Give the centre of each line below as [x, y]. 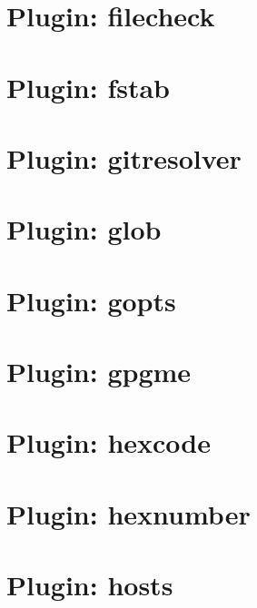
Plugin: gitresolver [124, 157]
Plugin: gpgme [99, 372]
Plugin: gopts [91, 300]
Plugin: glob [84, 229]
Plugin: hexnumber [128, 513]
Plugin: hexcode [109, 442]
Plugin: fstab [89, 87]
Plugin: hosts [90, 585]
